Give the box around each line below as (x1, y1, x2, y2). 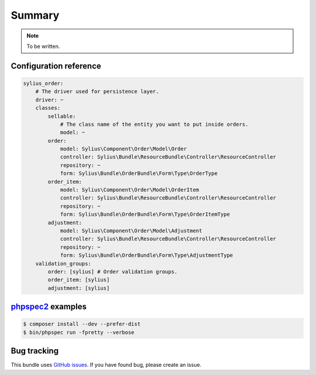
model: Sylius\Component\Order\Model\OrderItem (60, 187, 200, 193)
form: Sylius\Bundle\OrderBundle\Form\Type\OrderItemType (60, 211, 231, 218)
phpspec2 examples (11, 302, 87, 312)
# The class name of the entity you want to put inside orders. (60, 121, 249, 128)
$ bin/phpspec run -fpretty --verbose (23, 329, 135, 336)
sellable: (47, 113, 76, 119)
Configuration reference (11, 61, 102, 71)
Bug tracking (11, 346, 59, 356)
